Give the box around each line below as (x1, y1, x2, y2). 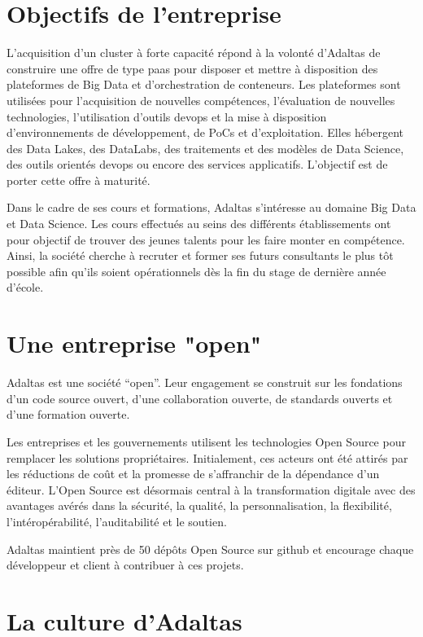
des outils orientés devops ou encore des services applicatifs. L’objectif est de (7, 156, 388, 173)
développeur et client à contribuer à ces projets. (7, 556, 244, 573)
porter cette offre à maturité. (7, 171, 150, 188)
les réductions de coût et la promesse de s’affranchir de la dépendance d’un (7, 465, 380, 482)
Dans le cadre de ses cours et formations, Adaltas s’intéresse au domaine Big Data (7, 199, 416, 216)
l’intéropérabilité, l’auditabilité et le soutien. (7, 512, 227, 529)
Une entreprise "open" (7, 327, 262, 360)
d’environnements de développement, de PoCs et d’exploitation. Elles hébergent (7, 124, 403, 141)
